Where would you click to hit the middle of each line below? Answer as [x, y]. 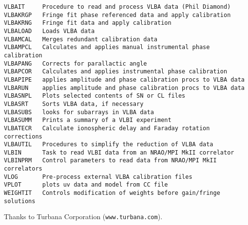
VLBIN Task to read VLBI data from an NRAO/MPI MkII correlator [119, 152]
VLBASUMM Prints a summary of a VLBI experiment [88, 120]
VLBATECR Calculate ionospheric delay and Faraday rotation [107, 128]
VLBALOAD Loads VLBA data [49, 31]
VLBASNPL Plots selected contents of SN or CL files [95, 96]
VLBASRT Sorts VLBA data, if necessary [74, 104]
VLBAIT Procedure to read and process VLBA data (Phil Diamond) [117, 7]
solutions [20, 201]
